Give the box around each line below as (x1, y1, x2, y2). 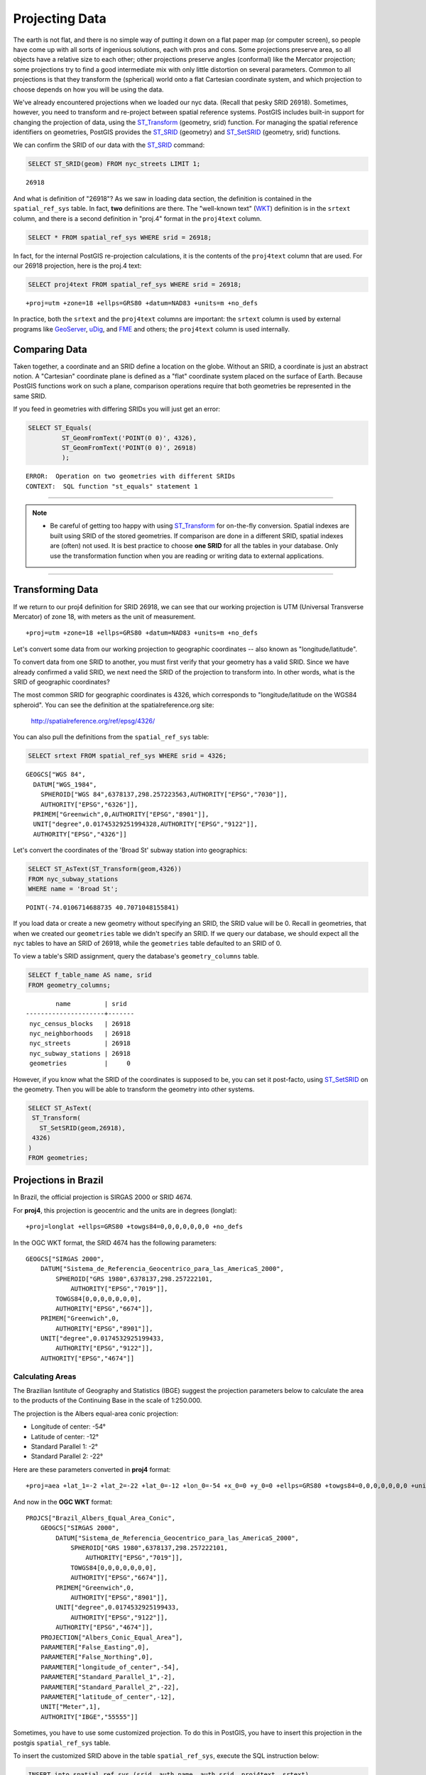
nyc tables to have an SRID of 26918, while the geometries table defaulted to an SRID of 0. (13, 939, 282, 948)
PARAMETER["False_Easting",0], (40, 1644, 150, 1651)
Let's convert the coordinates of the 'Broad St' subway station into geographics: (13, 846, 248, 855)
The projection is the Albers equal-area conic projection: (13, 1409, 179, 1418)
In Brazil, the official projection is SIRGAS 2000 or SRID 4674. (13, 1193, 192, 1201)
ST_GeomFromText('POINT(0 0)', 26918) (61, 444, 197, 452)
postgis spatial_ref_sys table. (13, 1738, 111, 1747)
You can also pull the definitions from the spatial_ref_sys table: (13, 733, 209, 741)
